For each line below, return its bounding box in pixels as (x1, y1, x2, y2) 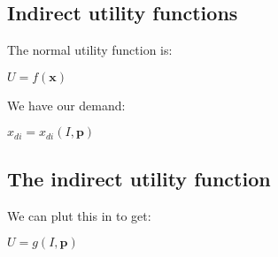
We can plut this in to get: (7, 206, 151, 224)
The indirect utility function (7, 164, 271, 192)
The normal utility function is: (7, 41, 173, 59)
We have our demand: (7, 95, 126, 114)
